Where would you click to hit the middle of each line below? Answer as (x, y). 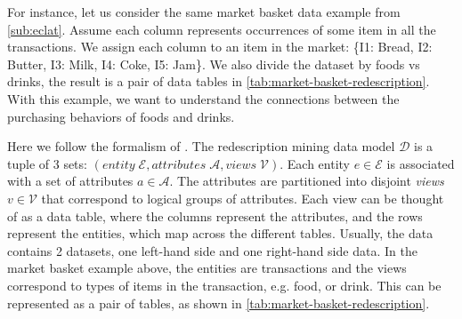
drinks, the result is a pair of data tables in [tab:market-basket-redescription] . (219, 81)
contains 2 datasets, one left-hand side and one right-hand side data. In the (212, 250)
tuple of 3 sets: (47, 163)
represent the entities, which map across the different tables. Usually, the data (220, 233)
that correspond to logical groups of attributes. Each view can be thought (243, 198)
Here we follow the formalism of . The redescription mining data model (201, 146)
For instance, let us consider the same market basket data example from (204, 12)
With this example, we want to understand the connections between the (203, 98)
